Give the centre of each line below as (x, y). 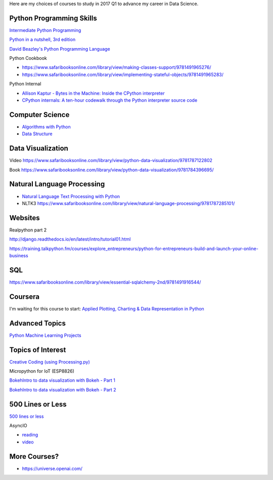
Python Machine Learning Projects (45, 335)
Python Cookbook (28, 58)
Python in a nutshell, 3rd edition (42, 39)
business (19, 255)
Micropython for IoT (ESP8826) (42, 371)
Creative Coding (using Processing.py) (50, 362)
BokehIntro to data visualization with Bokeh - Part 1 (62, 380)
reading (30, 435)
